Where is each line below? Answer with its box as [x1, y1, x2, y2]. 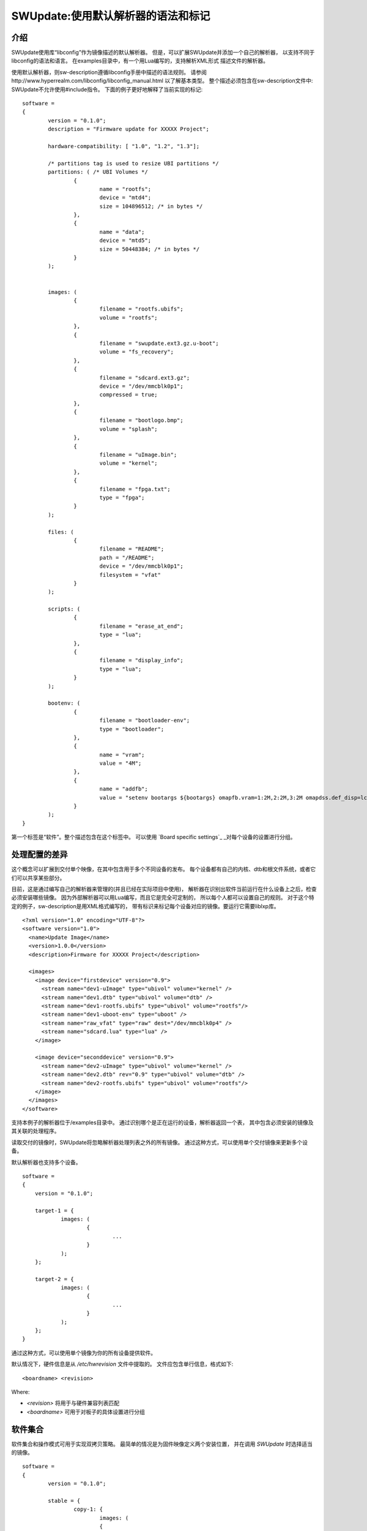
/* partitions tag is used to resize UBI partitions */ [48, 160, 220, 167]
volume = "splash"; [99, 426, 158, 432]
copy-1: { [73, 1506, 103, 1513]
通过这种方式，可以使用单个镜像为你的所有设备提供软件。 [11, 1349, 156, 1356]
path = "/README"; [99, 554, 155, 561]
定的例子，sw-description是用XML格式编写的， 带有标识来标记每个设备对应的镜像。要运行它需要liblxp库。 [11, 902, 280, 909]
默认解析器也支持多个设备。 [11, 1158, 81, 1166]
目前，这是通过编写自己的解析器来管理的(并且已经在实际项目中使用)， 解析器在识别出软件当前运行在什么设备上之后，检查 [11, 885, 317, 892]
